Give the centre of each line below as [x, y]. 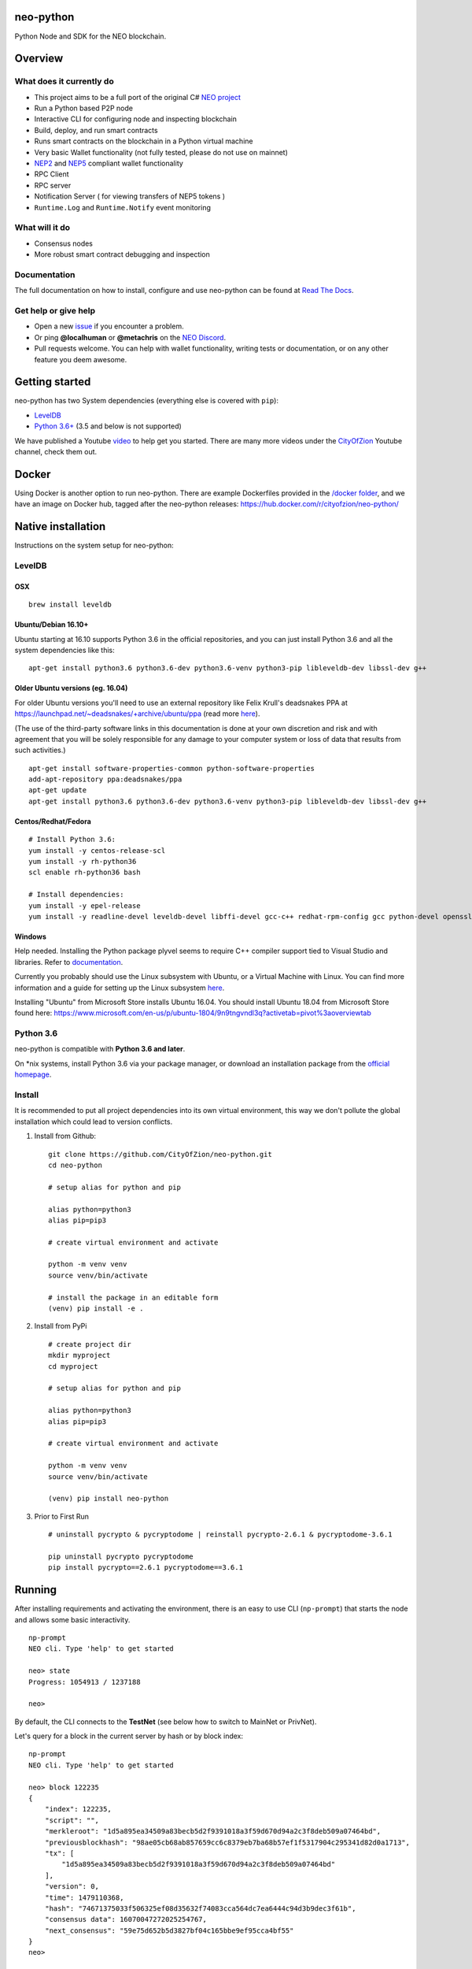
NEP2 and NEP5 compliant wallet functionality [109, 163]
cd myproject [73, 1366]
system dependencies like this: [65, 650]
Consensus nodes [64, 243]
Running [36, 1590]
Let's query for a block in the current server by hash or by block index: [129, 1736]
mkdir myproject [79, 1355]
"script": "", [72, 1820]
